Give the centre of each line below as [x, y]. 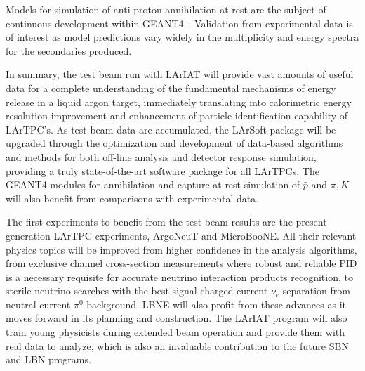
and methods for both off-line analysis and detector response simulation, [161, 156]
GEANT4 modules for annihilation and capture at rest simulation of [153, 184]
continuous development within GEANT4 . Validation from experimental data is [179, 23]
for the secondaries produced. [69, 50]
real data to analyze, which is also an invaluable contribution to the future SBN [177, 345]
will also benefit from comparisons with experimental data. [132, 198]
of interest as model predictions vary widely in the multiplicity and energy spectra [182, 37]
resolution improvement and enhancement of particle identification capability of [177, 116]
